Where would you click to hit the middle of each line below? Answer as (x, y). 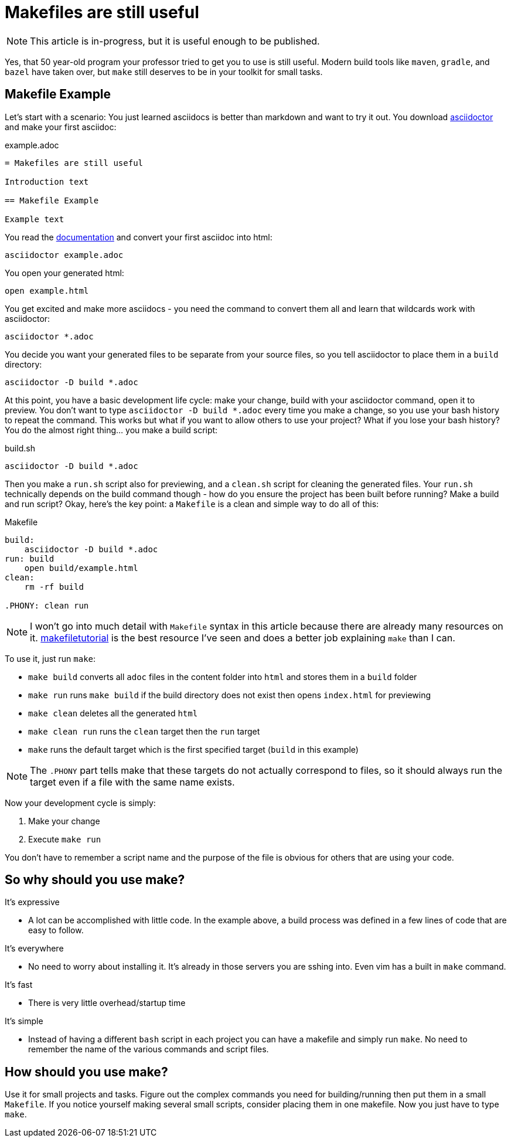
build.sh (20, 448)
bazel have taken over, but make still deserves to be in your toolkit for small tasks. (164, 72)
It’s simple (24, 1021)
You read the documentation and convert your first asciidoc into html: (139, 237)
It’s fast (19, 985)
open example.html (47, 290)
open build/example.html (81, 568)
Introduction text (47, 181)
